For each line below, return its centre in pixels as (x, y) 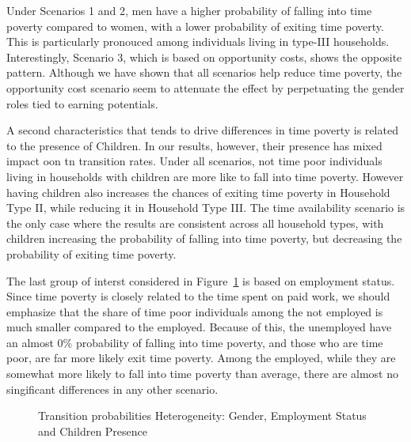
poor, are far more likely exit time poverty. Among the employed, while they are (201, 358)
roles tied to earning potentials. (82, 103)
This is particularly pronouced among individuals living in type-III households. (198, 42)
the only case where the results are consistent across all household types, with (195, 223)
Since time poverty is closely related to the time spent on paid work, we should (198, 296)
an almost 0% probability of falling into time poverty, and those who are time (195, 342)
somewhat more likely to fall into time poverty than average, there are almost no (202, 374)
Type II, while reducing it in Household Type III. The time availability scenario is (206, 208)
